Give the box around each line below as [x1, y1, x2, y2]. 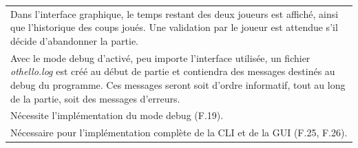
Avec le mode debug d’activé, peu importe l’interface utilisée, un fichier [10, 50, 310, 65]
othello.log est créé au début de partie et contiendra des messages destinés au [10, 64, 335, 78]
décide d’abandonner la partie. [10, 33, 139, 47]
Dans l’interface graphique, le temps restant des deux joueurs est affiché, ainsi [10, 6, 339, 21]
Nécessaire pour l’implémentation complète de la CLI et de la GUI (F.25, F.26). [10, 125, 348, 140]
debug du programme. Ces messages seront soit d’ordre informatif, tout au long [10, 77, 346, 92]
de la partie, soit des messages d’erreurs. [10, 91, 180, 105]
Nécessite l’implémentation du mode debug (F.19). [10, 108, 224, 123]
